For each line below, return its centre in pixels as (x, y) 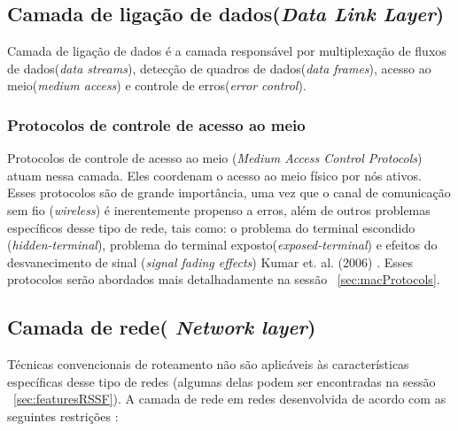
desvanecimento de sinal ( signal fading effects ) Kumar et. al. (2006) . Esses (210, 262)
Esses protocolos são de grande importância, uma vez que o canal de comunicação (229, 192)
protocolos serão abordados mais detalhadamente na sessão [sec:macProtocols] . (224, 279)
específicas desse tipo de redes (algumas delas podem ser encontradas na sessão (221, 381)
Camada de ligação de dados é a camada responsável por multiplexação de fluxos (227, 51)
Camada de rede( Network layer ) (162, 327)
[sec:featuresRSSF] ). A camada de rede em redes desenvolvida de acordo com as (230, 399)
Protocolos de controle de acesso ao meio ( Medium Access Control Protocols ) (215, 158)
